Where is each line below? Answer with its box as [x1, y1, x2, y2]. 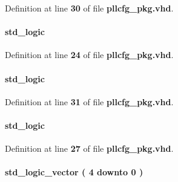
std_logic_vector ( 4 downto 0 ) [5, 166, 143, 178]
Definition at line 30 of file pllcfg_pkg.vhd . [5, 2, 174, 14]
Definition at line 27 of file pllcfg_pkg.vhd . [5, 142, 174, 155]
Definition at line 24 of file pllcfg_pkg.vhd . [5, 48, 174, 61]
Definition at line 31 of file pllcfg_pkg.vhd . [5, 95, 174, 108]
